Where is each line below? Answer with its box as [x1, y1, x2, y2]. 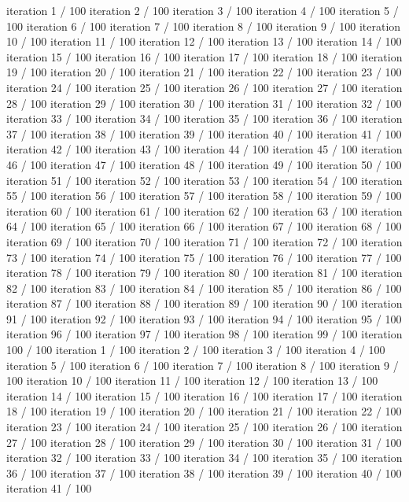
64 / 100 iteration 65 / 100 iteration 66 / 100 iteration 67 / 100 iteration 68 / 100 [6, 218, 402, 234]
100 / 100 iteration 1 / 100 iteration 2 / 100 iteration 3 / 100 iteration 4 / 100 [6, 341, 385, 358]
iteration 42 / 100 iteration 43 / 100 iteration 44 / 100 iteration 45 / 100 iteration [6, 141, 403, 157]
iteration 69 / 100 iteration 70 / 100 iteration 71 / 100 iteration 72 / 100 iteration [6, 233, 403, 249]
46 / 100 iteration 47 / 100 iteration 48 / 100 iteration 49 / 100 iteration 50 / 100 [6, 156, 402, 172]
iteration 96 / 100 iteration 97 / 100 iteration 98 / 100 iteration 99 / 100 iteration [6, 326, 403, 342]
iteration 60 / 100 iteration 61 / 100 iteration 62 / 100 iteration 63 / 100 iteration [6, 202, 403, 219]
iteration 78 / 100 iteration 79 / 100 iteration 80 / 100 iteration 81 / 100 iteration [6, 264, 403, 281]
